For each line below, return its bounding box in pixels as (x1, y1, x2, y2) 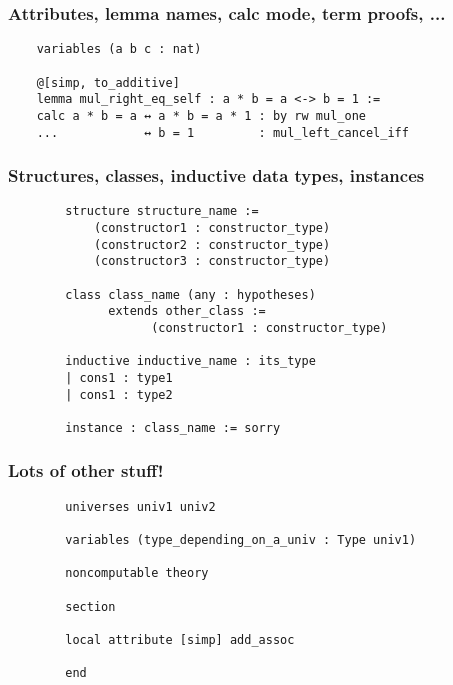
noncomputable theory (65, 566, 209, 581)
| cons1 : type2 (65, 387, 173, 402)
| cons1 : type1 (65, 370, 173, 385)
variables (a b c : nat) (36, 42, 202, 57)
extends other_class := (108, 304, 266, 319)
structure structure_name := (65, 204, 259, 219)
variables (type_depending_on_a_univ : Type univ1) (65, 533, 417, 548)
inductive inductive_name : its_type (65, 354, 316, 369)
